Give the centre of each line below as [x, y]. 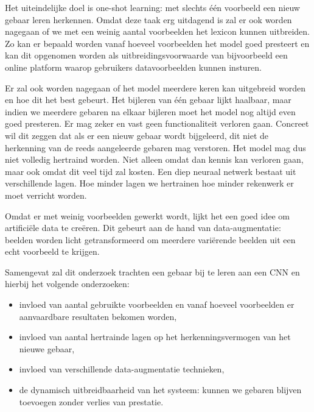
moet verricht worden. [46, 195]
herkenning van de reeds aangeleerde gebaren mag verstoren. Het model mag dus [155, 147]
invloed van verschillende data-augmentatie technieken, [122, 369]
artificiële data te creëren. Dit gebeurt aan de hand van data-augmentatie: [143, 228]
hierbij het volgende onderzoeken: [67, 284]
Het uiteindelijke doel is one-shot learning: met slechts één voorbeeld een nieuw [152, 7]
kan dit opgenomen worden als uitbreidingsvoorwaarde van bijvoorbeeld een [146, 55]
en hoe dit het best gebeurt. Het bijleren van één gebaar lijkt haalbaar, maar [148, 100]
